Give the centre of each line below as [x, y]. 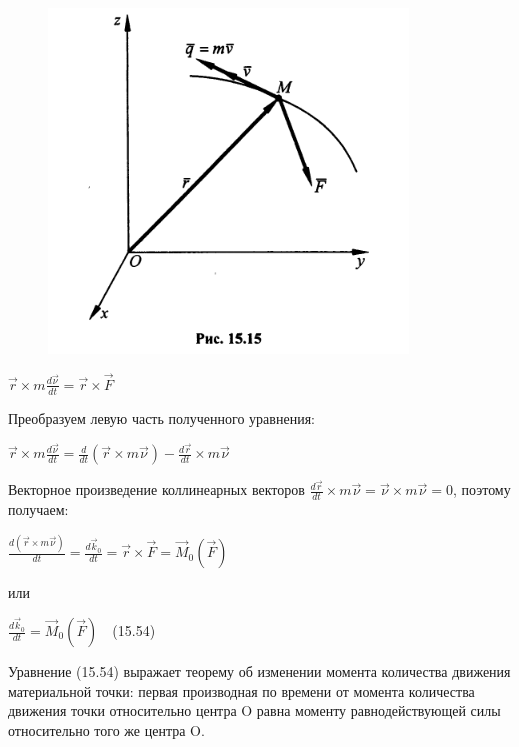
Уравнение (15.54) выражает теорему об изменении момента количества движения [259, 671]
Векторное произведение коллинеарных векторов [156, 489]
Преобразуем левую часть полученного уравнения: [161, 417]
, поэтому [481, 489]
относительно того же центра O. [106, 729]
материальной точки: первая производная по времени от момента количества [241, 690]
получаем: [38, 509]
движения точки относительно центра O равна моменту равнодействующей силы [254, 710]
